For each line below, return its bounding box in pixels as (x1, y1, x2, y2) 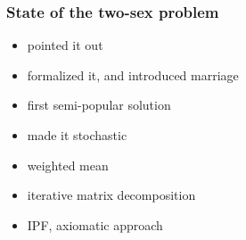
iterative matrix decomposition (27, 186, 196, 204)
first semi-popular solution (27, 95, 171, 114)
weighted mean (27, 155, 109, 174)
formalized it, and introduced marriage (27, 65, 239, 84)
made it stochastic (27, 126, 127, 144)
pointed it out (27, 36, 103, 54)
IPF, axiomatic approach (27, 215, 163, 234)
